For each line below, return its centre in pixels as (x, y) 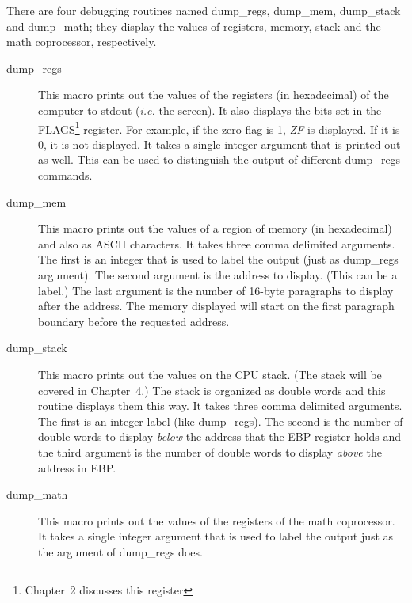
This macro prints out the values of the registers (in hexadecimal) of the (214, 95)
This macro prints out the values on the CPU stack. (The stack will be (210, 374)
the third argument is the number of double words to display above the (210, 451)
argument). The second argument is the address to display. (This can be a (218, 274)
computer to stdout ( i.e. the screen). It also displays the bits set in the (210, 110)
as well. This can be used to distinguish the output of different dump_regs (219, 159)
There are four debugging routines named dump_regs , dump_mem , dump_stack (204, 10)
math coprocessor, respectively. (82, 42)
